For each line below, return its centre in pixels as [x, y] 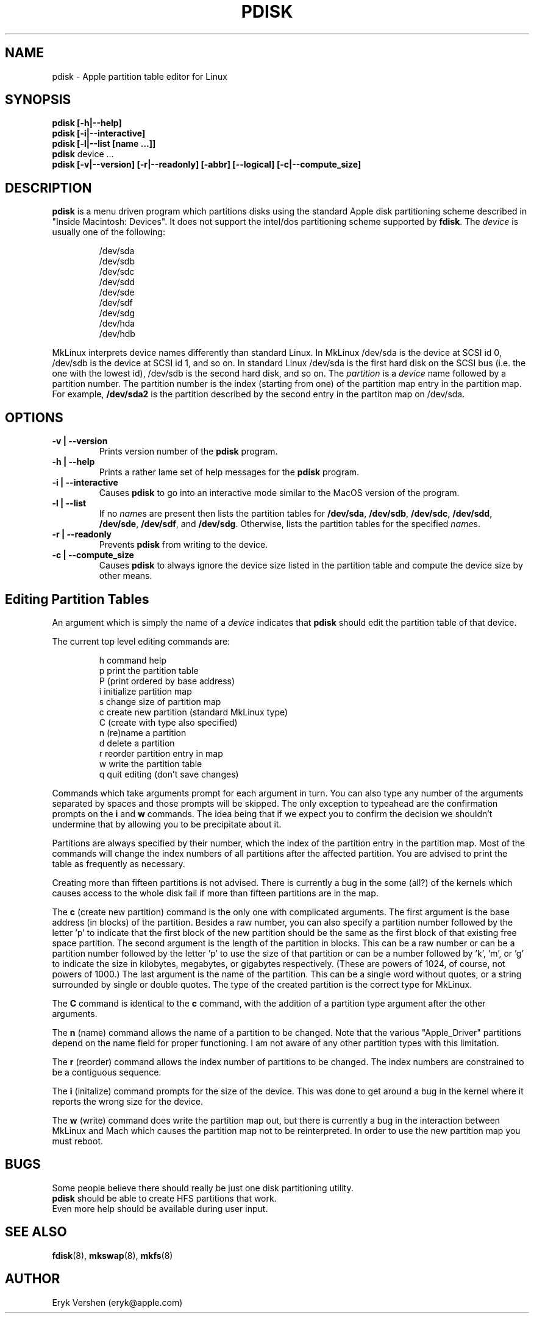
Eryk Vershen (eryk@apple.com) [117, 1302]
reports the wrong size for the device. [128, 1101]
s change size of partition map [160, 701]
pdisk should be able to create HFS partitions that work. [164, 1198]
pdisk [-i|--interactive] [99, 133]
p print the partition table [149, 670]
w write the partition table [151, 764]
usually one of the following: [109, 232]
